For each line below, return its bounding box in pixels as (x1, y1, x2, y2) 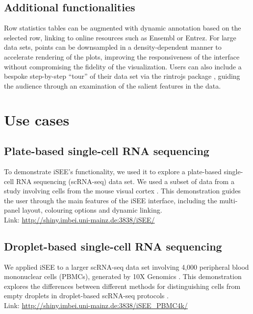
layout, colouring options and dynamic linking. (22, 205, 162, 215)
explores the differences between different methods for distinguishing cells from (4, 281, 241, 291)
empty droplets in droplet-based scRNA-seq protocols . (4, 290, 169, 301)
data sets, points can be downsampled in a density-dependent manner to (4, 42, 222, 52)
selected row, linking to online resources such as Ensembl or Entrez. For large (4, 32, 236, 42)
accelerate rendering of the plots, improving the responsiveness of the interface (4, 51, 240, 62)
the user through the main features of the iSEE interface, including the (4, 195, 217, 205)
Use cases (4, 109, 70, 129)
